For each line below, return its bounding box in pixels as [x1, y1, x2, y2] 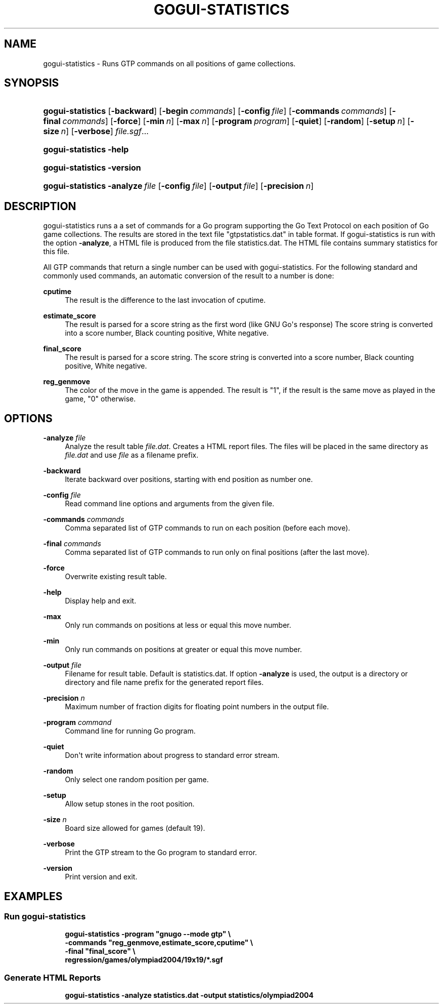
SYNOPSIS [4, 76, 59, 90]
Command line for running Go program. [65, 727, 196, 736]
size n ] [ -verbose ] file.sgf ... [43, 126, 149, 137]
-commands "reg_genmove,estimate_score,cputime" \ [65, 938, 253, 947]
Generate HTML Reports [4, 972, 101, 983]
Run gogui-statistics [4, 911, 86, 921]
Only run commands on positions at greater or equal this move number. [65, 645, 302, 654]
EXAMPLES [4, 890, 63, 903]
